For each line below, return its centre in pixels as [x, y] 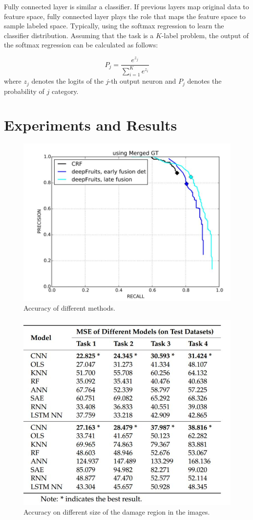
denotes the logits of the [68, 81]
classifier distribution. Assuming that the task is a [79, 35]
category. [65, 91]
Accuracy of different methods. [69, 308]
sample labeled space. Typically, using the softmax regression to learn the [114, 26]
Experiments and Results [91, 124]
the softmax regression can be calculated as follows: [81, 45]
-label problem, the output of [205, 35]
